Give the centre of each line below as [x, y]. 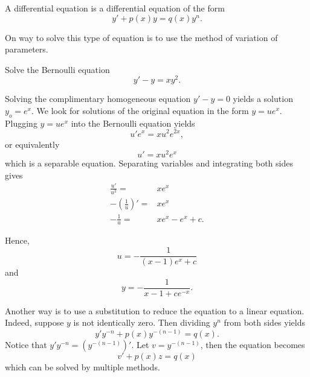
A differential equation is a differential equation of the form [115, 8]
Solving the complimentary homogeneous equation [98, 99]
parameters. [27, 49]
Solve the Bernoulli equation [57, 69]
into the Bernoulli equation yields [133, 123]
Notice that [26, 344]
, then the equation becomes [253, 344]
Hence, [17, 240]
